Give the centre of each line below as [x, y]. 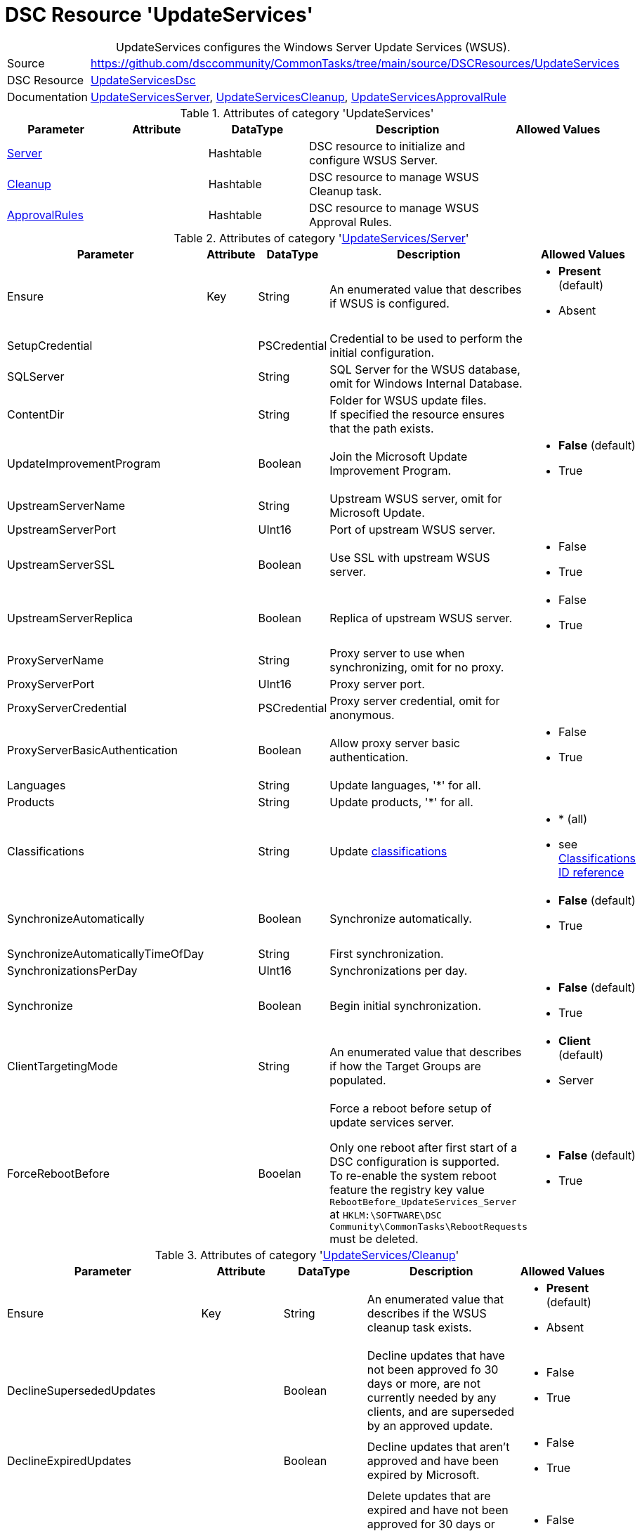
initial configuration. [382, 352]
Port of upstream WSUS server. [413, 529]
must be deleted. [374, 1238]
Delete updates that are [429, 1496]
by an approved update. [430, 1425]
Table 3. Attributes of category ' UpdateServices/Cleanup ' [307, 1255]
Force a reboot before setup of [411, 1108]
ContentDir [36, 414]
